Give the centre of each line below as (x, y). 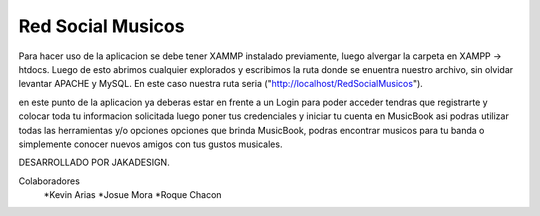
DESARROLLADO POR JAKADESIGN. (94, 162)
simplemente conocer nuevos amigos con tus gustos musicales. (150, 144)
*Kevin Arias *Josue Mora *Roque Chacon (132, 195)
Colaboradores (49, 181)
